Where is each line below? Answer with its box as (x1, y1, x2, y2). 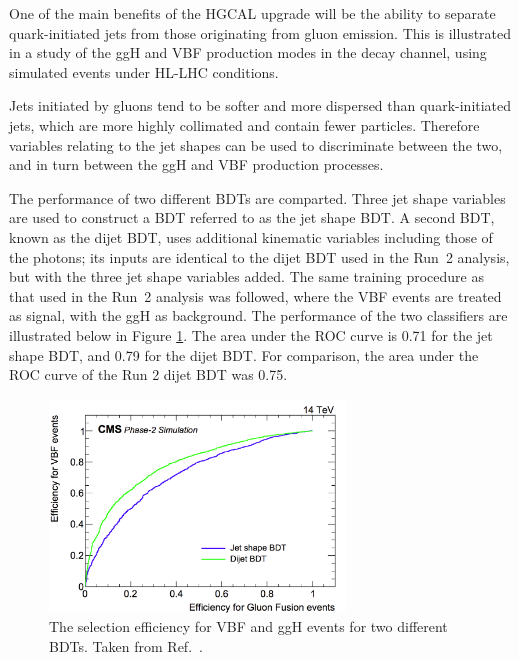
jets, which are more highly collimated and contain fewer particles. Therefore (9, 114, 480, 135)
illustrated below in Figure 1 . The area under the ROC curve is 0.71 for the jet (9, 324, 493, 345)
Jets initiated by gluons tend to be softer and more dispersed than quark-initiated (9, 95, 512, 116)
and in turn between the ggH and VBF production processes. (9, 154, 384, 175)
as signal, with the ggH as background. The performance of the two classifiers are (9, 305, 508, 326)
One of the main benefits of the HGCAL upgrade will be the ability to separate (9, 3, 496, 23)
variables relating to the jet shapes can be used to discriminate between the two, (9, 134, 503, 155)
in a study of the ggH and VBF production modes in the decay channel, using (9, 42, 487, 63)
